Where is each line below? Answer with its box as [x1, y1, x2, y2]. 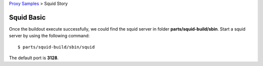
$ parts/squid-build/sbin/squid [18, 44, 95, 49]
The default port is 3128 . [9, 55, 59, 61]
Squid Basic [9, 13, 46, 21]
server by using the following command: [9, 33, 90, 39]
